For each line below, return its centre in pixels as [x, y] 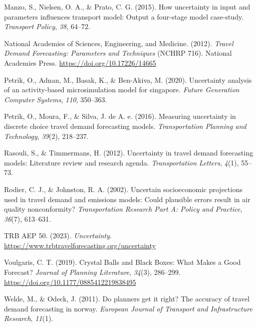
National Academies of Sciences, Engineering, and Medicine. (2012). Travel [119, 43]
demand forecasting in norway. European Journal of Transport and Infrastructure [128, 308]
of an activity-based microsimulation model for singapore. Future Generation [122, 90]
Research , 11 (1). [29, 318]
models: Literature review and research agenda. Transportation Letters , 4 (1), [121, 162]
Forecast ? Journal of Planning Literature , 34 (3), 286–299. [92, 272]
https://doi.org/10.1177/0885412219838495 [70, 282]
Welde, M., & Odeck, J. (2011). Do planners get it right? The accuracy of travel [127, 299]
